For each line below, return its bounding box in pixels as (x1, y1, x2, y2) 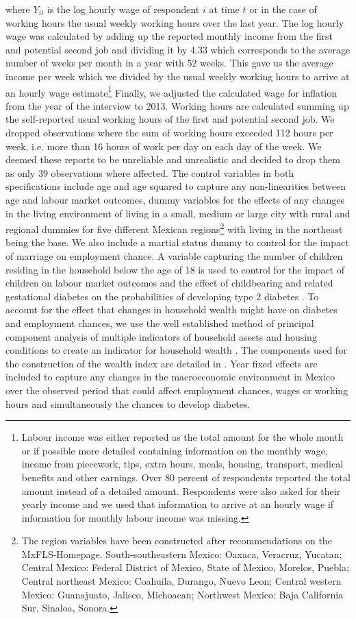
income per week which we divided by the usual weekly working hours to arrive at (5, 69, 350, 83)
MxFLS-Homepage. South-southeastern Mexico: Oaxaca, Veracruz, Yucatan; (21, 546, 342, 561)
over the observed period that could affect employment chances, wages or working (5, 383, 348, 397)
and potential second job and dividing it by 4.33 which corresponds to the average (5, 42, 351, 56)
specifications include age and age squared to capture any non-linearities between (5, 179, 346, 193)
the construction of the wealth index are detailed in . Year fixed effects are (5, 356, 318, 370)
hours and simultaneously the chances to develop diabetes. (5, 396, 251, 411)
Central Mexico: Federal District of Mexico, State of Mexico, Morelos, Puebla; (21, 560, 349, 574)
